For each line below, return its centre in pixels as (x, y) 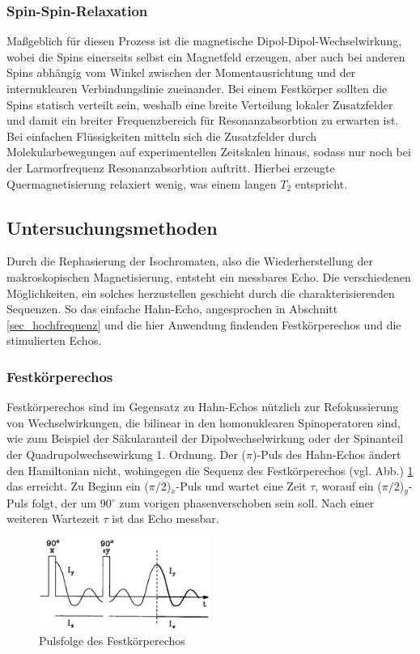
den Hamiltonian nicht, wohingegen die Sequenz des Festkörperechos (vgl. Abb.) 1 (210, 470)
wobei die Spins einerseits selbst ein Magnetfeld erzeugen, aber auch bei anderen (206, 56)
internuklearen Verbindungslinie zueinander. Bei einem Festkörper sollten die (197, 88)
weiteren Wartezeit (53, 518)
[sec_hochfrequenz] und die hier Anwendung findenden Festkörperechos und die (204, 324)
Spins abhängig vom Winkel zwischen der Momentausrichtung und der (181, 72)
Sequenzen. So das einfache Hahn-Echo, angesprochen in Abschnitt (172, 309)
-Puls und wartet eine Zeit (241, 486)
